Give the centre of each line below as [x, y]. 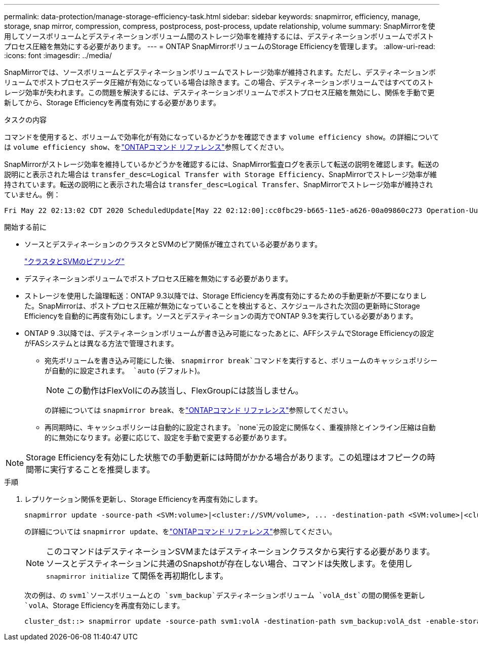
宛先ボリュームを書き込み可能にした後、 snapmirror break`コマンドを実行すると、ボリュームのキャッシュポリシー [241, 360]
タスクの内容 [25, 120]
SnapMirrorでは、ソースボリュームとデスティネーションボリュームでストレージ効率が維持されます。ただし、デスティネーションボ [220, 72]
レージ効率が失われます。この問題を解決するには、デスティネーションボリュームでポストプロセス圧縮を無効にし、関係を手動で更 [220, 92]
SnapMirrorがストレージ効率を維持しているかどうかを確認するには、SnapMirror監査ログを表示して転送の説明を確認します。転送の [222, 164]
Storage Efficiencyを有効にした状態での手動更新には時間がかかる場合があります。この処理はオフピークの [227, 457]
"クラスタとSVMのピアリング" [75, 261]
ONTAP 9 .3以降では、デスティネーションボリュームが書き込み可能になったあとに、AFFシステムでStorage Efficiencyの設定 [229, 333]
